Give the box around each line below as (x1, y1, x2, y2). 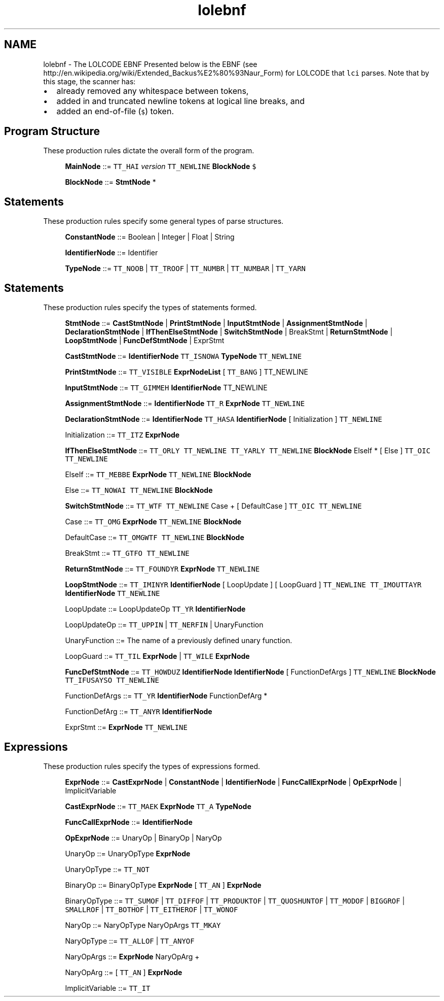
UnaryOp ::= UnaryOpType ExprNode (65, 849, 191, 858)
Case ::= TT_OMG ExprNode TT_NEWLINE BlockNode (65, 517, 242, 526)
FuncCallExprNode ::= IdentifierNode (65, 817, 193, 826)
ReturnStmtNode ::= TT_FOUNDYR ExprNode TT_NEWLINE (65, 564, 260, 574)
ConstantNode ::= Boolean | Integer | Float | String (65, 232, 235, 242)
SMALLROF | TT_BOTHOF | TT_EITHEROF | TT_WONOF (65, 905, 238, 914)
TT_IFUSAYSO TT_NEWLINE (65, 676, 159, 685)
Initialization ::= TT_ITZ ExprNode (65, 430, 180, 440)
